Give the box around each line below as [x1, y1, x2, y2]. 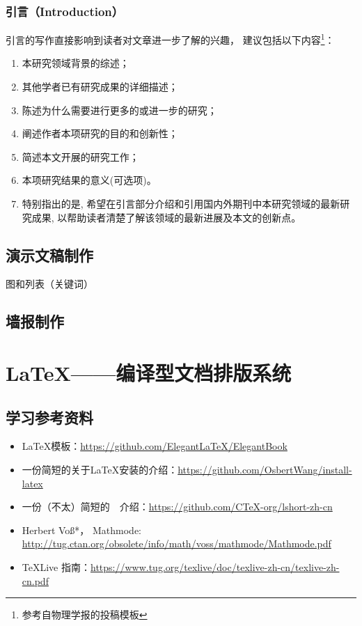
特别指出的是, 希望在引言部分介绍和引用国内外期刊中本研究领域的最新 [22, 196, 340, 211]
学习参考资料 [6, 406, 93, 428]
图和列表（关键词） [6, 276, 93, 291]
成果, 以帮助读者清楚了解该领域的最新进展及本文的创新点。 [31, 210, 301, 224]
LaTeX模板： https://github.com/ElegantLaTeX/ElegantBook [22, 439, 288, 453]
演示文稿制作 [6, 244, 93, 265]
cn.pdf [22, 573, 49, 588]
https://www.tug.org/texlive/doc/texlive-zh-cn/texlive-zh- [90, 559, 340, 574]
